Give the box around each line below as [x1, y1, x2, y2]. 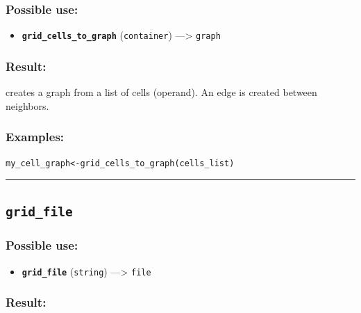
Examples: [6, 128, 65, 145]
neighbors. [6, 98, 49, 113]
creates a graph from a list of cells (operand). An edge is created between [6, 85, 317, 99]
